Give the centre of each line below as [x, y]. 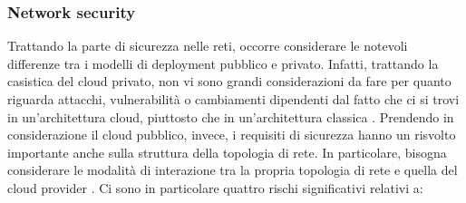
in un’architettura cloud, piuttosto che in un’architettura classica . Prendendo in [231, 116]
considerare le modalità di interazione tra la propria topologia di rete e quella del [233, 170]
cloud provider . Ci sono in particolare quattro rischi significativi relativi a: [215, 187]
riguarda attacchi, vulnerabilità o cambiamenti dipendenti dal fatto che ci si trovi [233, 99]
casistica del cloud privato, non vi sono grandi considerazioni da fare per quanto [229, 81]
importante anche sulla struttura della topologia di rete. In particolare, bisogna [227, 152]
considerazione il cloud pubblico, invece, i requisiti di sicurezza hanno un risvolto [232, 135]
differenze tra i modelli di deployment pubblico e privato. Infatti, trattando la [223, 63]
